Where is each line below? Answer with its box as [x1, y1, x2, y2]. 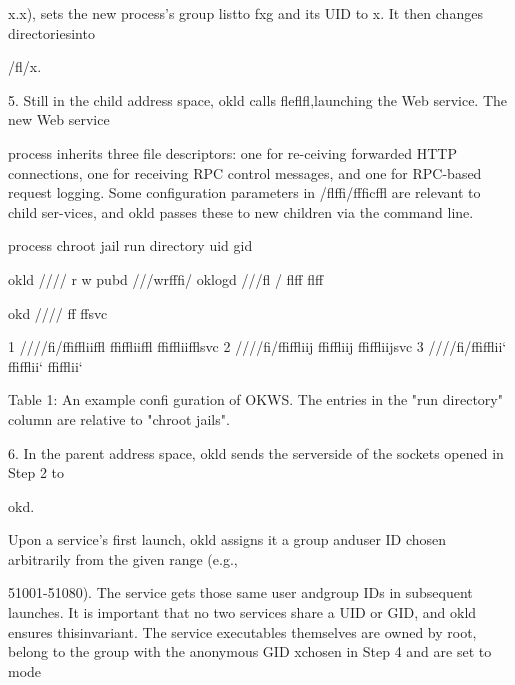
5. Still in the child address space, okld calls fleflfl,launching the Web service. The [8, 89, 508, 110]
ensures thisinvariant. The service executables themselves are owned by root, [8, 621, 477, 642]
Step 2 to [8, 462, 64, 483]
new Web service [8, 109, 110, 130]
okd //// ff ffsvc [8, 302, 108, 323]
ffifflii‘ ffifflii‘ [8, 355, 83, 376]
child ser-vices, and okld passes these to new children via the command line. [8, 201, 474, 222]
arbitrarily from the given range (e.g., [8, 548, 238, 569]
